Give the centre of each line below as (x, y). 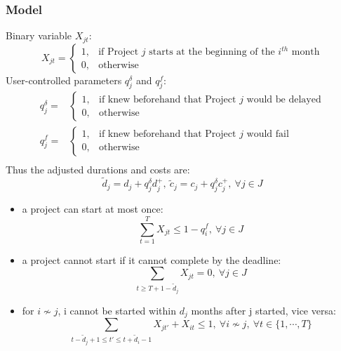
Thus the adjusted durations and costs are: (98, 169)
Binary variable (39, 35)
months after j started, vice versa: (263, 311)
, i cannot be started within (117, 311)
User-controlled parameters (64, 80)
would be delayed (284, 99)
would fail (268, 134)
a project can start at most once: (93, 209)
